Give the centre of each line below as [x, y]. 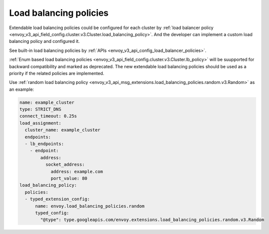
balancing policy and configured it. [44, 41]
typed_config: [52, 213]
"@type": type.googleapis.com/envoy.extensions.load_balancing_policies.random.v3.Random [152, 220]
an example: [21, 89]
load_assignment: [40, 123]
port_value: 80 [69, 178]
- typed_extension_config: [58, 199]
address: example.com [77, 171]
